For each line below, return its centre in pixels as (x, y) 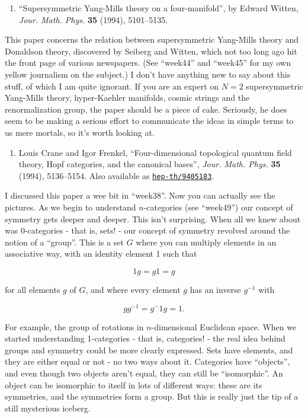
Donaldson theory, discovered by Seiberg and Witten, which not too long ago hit (151, 51)
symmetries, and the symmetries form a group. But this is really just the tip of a (152, 396)
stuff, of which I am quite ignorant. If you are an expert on (112, 86)
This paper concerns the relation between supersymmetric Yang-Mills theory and (152, 39)
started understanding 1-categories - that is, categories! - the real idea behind (145, 338)
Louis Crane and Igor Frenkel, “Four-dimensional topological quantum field (155, 152)
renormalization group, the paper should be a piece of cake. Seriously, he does (146, 109)
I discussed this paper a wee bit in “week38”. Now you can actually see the (140, 195)
